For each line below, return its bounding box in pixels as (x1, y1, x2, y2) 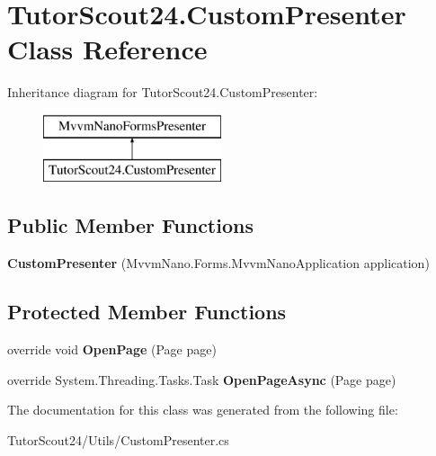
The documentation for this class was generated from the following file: (7, 400, 398, 419)
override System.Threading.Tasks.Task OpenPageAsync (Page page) (7, 370, 396, 389)
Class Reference (7, 31, 208, 67)
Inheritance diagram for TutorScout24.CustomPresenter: (7, 83, 318, 102)
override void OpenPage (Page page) (7, 340, 217, 359)
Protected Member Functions (7, 298, 287, 326)
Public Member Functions (7, 211, 254, 239)
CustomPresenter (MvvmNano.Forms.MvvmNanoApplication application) (7, 254, 430, 273)
